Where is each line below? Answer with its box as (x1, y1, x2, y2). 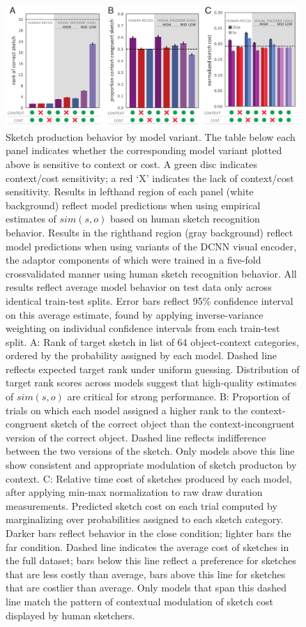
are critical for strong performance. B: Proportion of (67, 389, 291, 404)
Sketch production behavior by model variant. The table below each (6, 129, 296, 144)
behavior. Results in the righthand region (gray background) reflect (6, 225, 293, 239)
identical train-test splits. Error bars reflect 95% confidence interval (6, 293, 293, 308)
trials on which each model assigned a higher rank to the (6, 402, 248, 417)
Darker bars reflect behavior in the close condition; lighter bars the (6, 526, 291, 541)
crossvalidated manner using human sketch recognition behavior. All (6, 266, 297, 280)
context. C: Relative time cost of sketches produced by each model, (6, 471, 292, 485)
